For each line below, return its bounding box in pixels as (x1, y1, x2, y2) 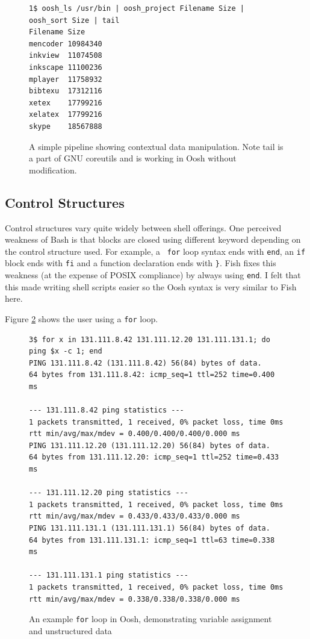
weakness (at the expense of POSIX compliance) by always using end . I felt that (5, 269, 301, 281)
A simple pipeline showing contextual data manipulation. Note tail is (29, 140, 284, 152)
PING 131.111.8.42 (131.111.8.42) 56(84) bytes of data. (29, 358, 262, 367)
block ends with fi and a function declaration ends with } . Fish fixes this (5, 257, 276, 269)
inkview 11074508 (29, 51, 102, 60)
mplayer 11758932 (29, 75, 102, 84)
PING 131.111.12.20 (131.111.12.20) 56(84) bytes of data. (29, 441, 270, 450)
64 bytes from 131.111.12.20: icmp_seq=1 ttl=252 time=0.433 (29, 453, 279, 462)
